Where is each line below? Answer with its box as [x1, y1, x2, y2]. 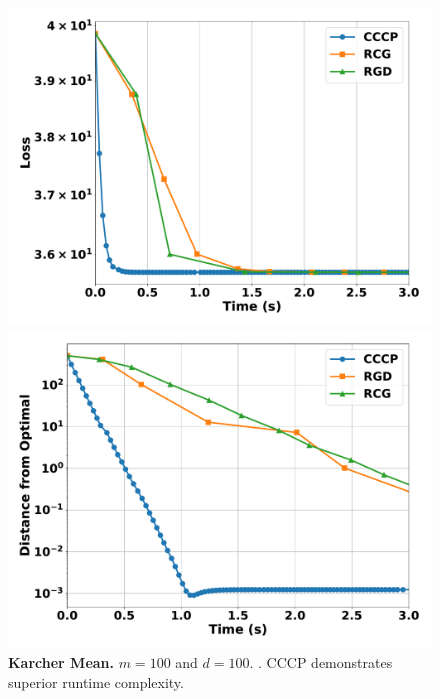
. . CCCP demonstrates [249, 652, 393, 673]
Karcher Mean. [8, 652, 115, 673]
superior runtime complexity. [8, 671, 184, 692]
